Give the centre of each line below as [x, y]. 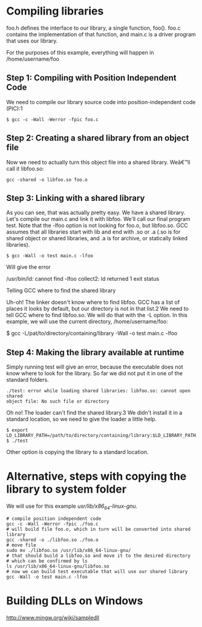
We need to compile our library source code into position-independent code [101, 102]
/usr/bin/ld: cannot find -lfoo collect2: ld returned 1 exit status [83, 279]
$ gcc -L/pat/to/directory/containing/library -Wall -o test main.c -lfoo [92, 333]
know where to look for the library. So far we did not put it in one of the [95, 373]
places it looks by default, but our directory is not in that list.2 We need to [98, 309]
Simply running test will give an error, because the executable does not [95, 367]
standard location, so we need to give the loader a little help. [82, 419]
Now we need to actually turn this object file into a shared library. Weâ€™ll [98, 162]
